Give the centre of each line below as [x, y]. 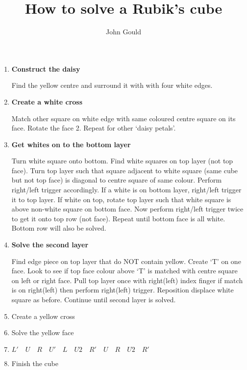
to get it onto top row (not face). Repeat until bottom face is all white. [118, 218]
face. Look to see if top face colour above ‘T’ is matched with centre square [124, 271]
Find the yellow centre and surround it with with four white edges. [112, 85]
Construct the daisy [46, 68]
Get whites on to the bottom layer [71, 144]
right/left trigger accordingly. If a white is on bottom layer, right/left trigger [126, 190]
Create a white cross [47, 101]
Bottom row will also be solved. [59, 228]
